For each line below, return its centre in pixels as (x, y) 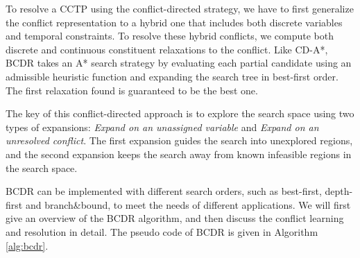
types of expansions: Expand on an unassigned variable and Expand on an (162, 127)
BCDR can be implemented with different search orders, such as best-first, (164, 191)
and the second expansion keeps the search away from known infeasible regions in (179, 154)
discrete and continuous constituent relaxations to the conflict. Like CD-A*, (167, 49)
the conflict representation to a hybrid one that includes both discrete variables (174, 22)
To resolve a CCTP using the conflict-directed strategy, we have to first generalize (180, 8)
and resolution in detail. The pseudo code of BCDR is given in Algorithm (162, 231)
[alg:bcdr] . (27, 245)
